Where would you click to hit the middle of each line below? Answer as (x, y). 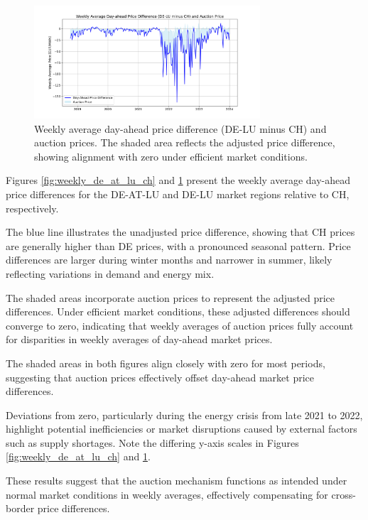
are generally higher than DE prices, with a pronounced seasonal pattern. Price (178, 245)
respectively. (32, 208)
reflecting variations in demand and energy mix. (110, 273)
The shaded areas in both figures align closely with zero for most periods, (166, 363)
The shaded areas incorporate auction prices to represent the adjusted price (171, 297)
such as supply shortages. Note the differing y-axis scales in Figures (152, 442)
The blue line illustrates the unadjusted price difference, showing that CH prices (180, 232)
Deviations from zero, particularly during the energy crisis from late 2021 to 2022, (184, 415)
